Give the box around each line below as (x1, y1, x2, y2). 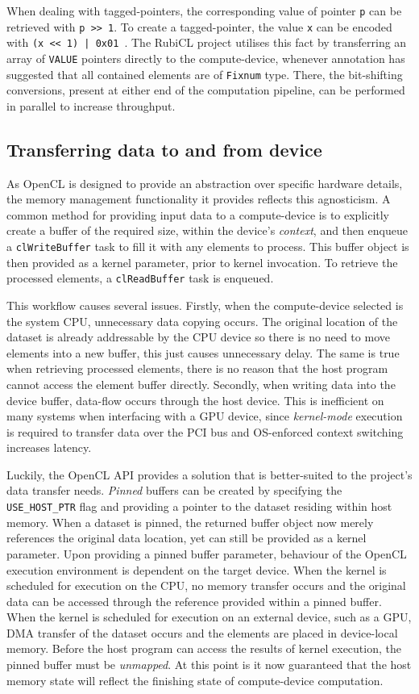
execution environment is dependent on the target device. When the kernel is (6, 561, 387, 578)
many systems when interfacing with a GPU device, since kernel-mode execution (6, 408, 403, 424)
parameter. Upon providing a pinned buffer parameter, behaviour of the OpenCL (6, 545, 407, 562)
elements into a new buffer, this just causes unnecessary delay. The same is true (6, 344, 400, 361)
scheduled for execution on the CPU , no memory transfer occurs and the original (6, 577, 406, 594)
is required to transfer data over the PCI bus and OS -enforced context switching (6, 423, 404, 440)
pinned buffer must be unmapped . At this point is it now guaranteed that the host (6, 656, 412, 673)
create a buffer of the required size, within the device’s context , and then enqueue (6, 222, 408, 239)
